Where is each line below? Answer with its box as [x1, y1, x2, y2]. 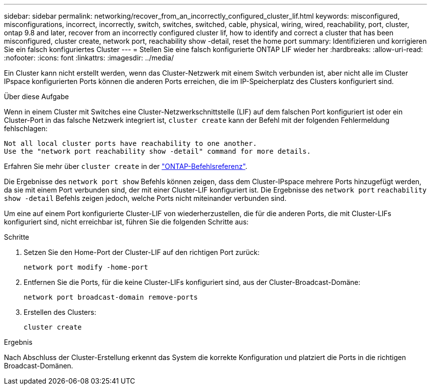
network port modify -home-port [24, 263, 148, 271]
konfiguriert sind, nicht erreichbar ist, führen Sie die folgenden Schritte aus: [4, 218, 249, 226]
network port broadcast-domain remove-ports [24, 293, 198, 301]
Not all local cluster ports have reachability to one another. [4, 139, 257, 147]
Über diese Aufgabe [4, 92, 69, 101]
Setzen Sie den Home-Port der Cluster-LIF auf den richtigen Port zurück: [24, 248, 260, 256]
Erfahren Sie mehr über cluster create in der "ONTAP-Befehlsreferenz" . [4, 162, 247, 170]
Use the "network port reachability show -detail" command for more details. [4, 147, 311, 155]
